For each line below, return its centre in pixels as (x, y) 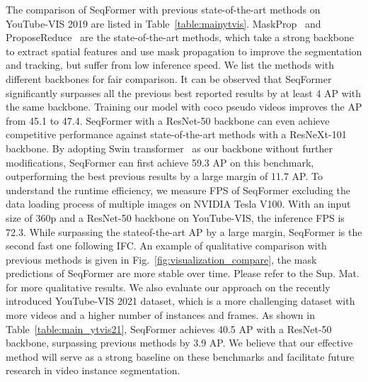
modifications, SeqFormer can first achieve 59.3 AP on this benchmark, (160, 162)
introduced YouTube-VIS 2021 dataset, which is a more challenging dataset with (180, 301)
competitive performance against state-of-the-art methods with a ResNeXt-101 (176, 134)
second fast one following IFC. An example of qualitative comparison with (166, 246)
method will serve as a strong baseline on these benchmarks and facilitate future (180, 356)
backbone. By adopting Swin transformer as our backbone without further (169, 148)
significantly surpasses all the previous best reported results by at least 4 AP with (184, 92)
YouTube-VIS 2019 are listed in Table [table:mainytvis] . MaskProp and (163, 23)
